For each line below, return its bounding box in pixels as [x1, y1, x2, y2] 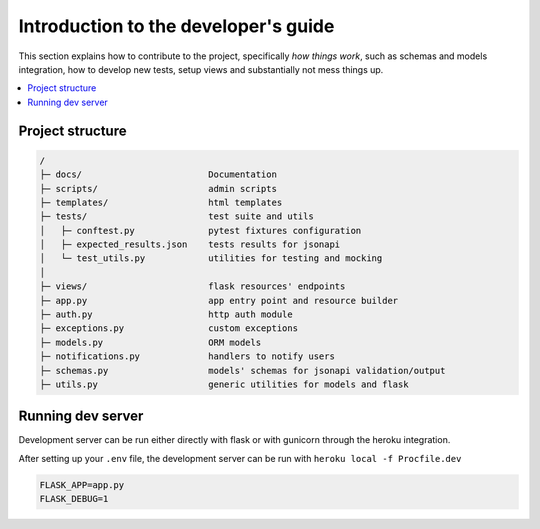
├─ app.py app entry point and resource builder [39, 295, 399, 306]
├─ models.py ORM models [39, 336, 262, 348]
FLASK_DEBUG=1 [39, 493, 109, 505]
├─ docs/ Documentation [39, 169, 277, 180]
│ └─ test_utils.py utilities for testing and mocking [39, 253, 383, 264]
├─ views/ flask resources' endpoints [39, 281, 346, 292]
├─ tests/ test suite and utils [39, 211, 314, 222]
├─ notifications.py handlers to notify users [39, 351, 335, 362]
